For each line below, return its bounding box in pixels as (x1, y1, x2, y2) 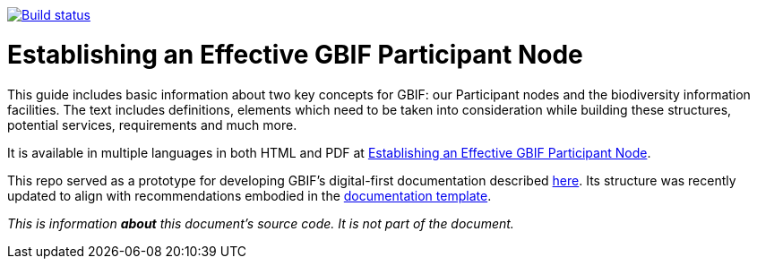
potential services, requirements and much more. (7, 116, 297, 133)
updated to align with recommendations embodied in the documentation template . (7, 187, 492, 203)
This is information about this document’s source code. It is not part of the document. (7, 215, 514, 231)
